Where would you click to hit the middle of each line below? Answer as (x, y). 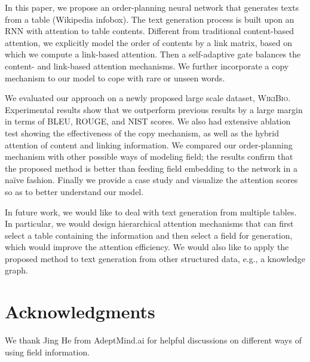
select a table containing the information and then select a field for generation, (149, 235)
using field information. (47, 352)
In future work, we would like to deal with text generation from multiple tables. (151, 212)
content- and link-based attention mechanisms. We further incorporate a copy (147, 66)
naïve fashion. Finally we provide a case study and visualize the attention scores (151, 180)
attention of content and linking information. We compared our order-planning (149, 145)
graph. (16, 270)
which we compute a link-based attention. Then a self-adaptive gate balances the (153, 54)
